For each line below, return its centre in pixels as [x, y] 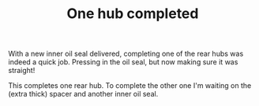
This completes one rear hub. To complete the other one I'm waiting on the [130, 86]
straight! [22, 71]
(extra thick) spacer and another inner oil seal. [83, 94]
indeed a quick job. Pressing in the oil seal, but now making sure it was [123, 62]
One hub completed [133, 14]
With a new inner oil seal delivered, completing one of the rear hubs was [126, 54]
